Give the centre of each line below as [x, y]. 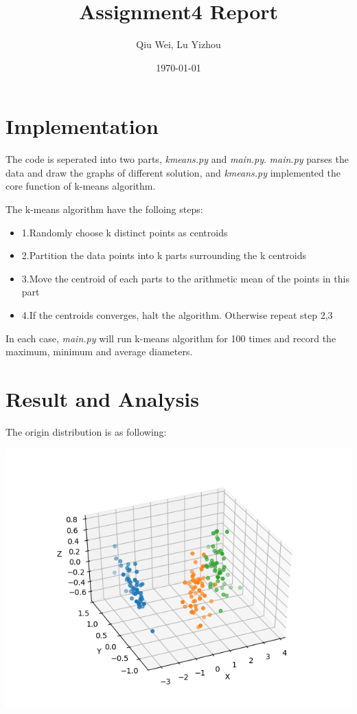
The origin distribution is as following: [86, 431]
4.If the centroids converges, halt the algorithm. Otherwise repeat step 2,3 [177, 315]
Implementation [82, 126]
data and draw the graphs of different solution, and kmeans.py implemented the [173, 172]
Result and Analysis [103, 398]
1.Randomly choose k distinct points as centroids [125, 232]
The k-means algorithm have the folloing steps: [104, 209]
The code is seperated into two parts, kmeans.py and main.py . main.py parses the [177, 159]
